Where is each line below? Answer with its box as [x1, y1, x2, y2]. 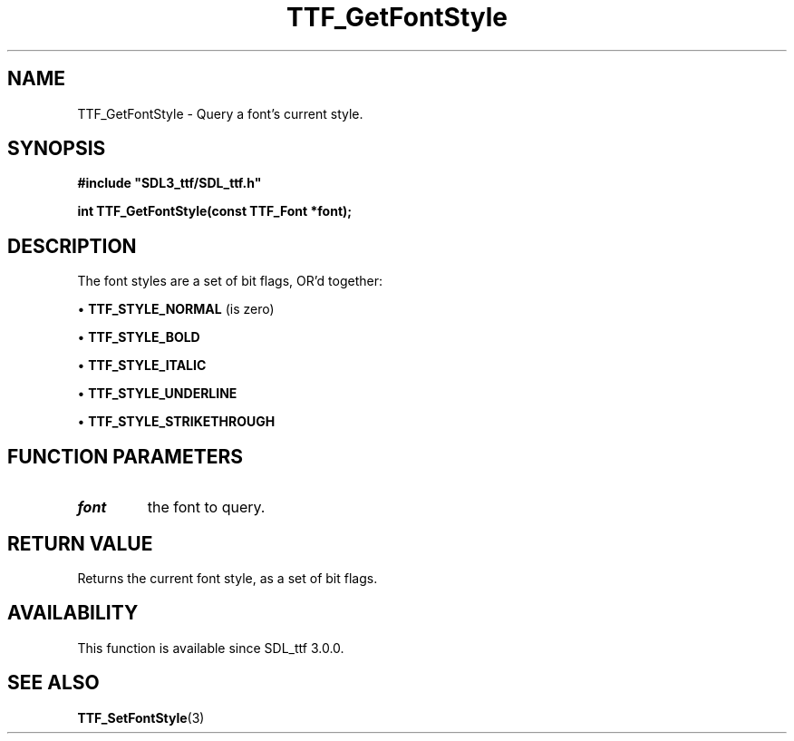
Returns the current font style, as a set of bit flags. [77, 570, 378, 586]
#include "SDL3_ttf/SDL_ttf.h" [77, 175, 262, 191]
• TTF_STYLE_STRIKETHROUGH [77, 414, 276, 430]
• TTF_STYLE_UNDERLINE [77, 385, 237, 402]
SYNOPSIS [7, 137, 106, 161]
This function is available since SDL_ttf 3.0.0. [77, 639, 344, 656]
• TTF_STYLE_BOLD [77, 329, 200, 346]
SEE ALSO [7, 671, 100, 695]
